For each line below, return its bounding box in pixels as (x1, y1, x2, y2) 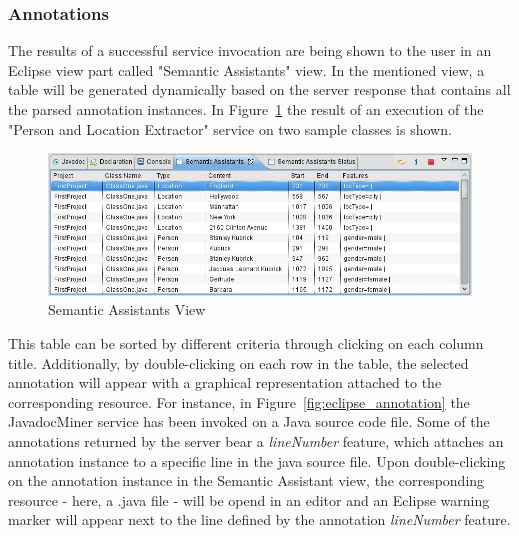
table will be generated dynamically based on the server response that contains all (8, 79, 511, 100)
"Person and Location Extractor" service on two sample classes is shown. (8, 118, 452, 139)
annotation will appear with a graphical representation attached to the (8, 372, 442, 393)
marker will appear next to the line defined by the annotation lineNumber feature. (8, 509, 511, 530)
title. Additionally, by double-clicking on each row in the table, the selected (8, 352, 469, 373)
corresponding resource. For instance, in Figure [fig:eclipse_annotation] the (8, 391, 470, 412)
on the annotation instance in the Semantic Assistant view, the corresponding (8, 470, 485, 491)
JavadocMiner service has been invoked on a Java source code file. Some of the (8, 411, 490, 432)
